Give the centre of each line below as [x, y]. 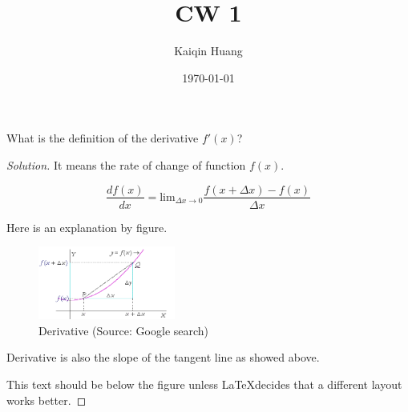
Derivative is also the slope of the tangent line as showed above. [163, 357]
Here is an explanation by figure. [87, 227]
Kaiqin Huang [208, 51]
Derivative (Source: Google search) [124, 330]
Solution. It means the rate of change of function [126, 164]
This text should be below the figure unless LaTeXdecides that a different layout [204, 384]
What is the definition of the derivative [103, 138]
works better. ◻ [46, 400]
